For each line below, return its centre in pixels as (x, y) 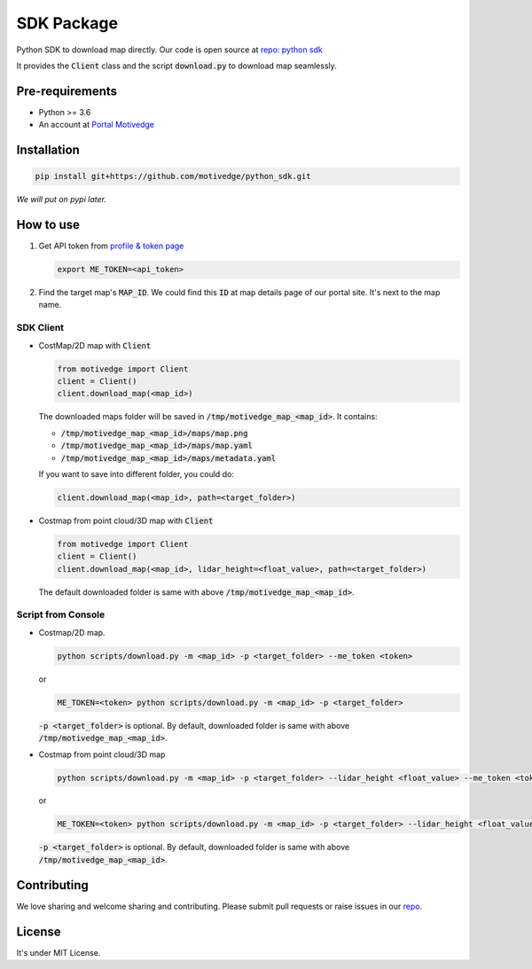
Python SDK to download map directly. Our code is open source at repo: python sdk (169, 50)
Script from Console (61, 614)
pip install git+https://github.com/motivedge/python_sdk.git (173, 176)
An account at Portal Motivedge (97, 125)
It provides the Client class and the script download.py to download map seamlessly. (176, 66)
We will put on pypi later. (61, 199)
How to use (48, 225)
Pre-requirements (67, 91)
